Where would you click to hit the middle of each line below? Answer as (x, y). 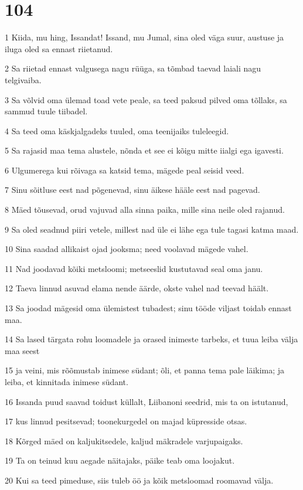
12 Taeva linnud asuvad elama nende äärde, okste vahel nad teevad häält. (137, 288)
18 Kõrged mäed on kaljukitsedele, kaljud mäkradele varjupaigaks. (124, 440)
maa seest (22, 350)
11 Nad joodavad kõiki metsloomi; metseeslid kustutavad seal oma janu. (134, 268)
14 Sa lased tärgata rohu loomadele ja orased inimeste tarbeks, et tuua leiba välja (151, 339)
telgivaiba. (23, 79)
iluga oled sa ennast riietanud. (59, 48)
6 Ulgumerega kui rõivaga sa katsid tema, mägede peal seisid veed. (125, 170)
